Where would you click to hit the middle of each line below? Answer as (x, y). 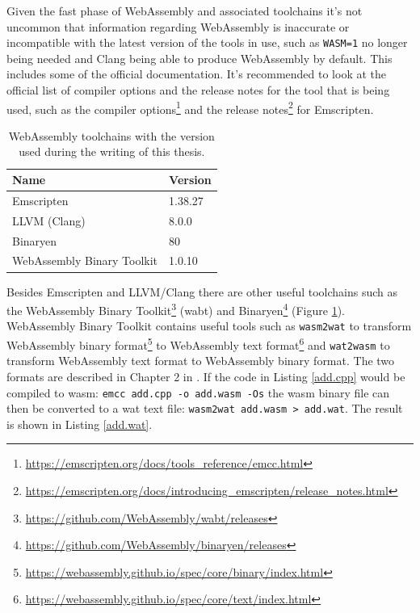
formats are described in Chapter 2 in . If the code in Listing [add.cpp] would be (206, 376)
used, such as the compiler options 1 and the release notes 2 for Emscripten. (190, 107)
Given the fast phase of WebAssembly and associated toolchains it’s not (185, 10)
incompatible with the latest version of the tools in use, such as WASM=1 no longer (207, 42)
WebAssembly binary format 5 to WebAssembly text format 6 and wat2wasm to (198, 344)
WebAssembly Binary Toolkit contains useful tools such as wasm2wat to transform (209, 326)
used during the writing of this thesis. (112, 151)
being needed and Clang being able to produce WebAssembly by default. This (199, 58)
